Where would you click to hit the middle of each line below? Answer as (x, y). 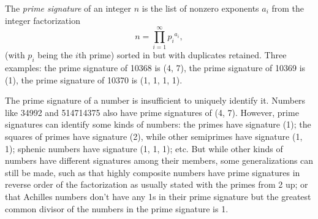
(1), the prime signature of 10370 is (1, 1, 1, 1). (94, 79)
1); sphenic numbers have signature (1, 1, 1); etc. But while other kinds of (144, 148)
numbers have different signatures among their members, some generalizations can (159, 160)
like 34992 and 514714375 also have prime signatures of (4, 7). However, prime (152, 112)
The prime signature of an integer (68, 8)
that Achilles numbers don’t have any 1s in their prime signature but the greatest (158, 197)
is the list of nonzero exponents (200, 8)
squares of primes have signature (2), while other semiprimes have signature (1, (154, 136)
